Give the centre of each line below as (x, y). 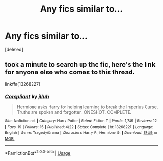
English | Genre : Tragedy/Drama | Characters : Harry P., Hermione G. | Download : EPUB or (81, 133)
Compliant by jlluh (27, 96)
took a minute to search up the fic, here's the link (80, 65)
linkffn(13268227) (23, 84)
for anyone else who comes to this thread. (70, 72)
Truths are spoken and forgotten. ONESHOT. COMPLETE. (74, 112)
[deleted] (14, 49)
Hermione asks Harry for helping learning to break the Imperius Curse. (87, 107)
